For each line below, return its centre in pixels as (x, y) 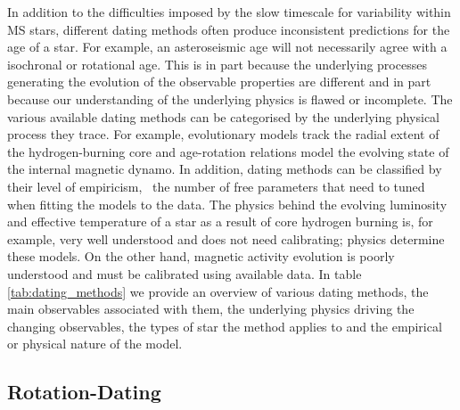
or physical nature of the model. (95, 344)
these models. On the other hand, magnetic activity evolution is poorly (201, 256)
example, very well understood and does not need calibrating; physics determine (226, 238)
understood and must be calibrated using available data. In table (185, 273)
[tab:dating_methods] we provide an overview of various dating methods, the (218, 291)
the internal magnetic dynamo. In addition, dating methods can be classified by (225, 169)
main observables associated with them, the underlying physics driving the (211, 309)
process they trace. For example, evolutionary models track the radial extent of (223, 134)
